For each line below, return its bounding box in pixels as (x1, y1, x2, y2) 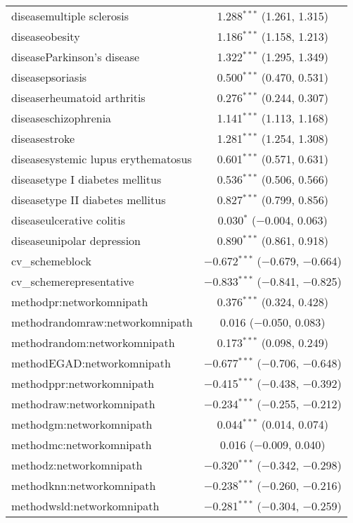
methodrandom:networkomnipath (11, 334, 175, 351)
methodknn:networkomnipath (11, 477, 156, 493)
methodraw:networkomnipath (11, 396, 155, 412)
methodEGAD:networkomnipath (11, 355, 171, 371)
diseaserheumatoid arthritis (11, 89, 146, 106)
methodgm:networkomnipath (11, 416, 153, 432)
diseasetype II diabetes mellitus (11, 191, 166, 208)
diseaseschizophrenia (11, 110, 112, 126)
